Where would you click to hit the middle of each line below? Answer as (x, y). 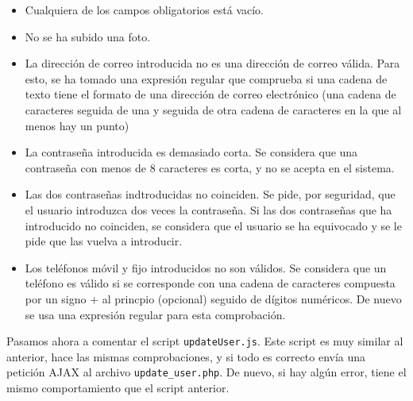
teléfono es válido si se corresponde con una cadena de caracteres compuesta (210, 283)
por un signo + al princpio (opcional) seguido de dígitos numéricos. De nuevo (213, 298)
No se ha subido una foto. (88, 36)
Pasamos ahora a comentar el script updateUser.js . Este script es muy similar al (205, 341)
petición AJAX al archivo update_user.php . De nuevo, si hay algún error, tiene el (206, 372)
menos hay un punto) (77, 125)
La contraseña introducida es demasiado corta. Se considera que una (191, 152)
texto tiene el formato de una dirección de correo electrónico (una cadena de (210, 94)
